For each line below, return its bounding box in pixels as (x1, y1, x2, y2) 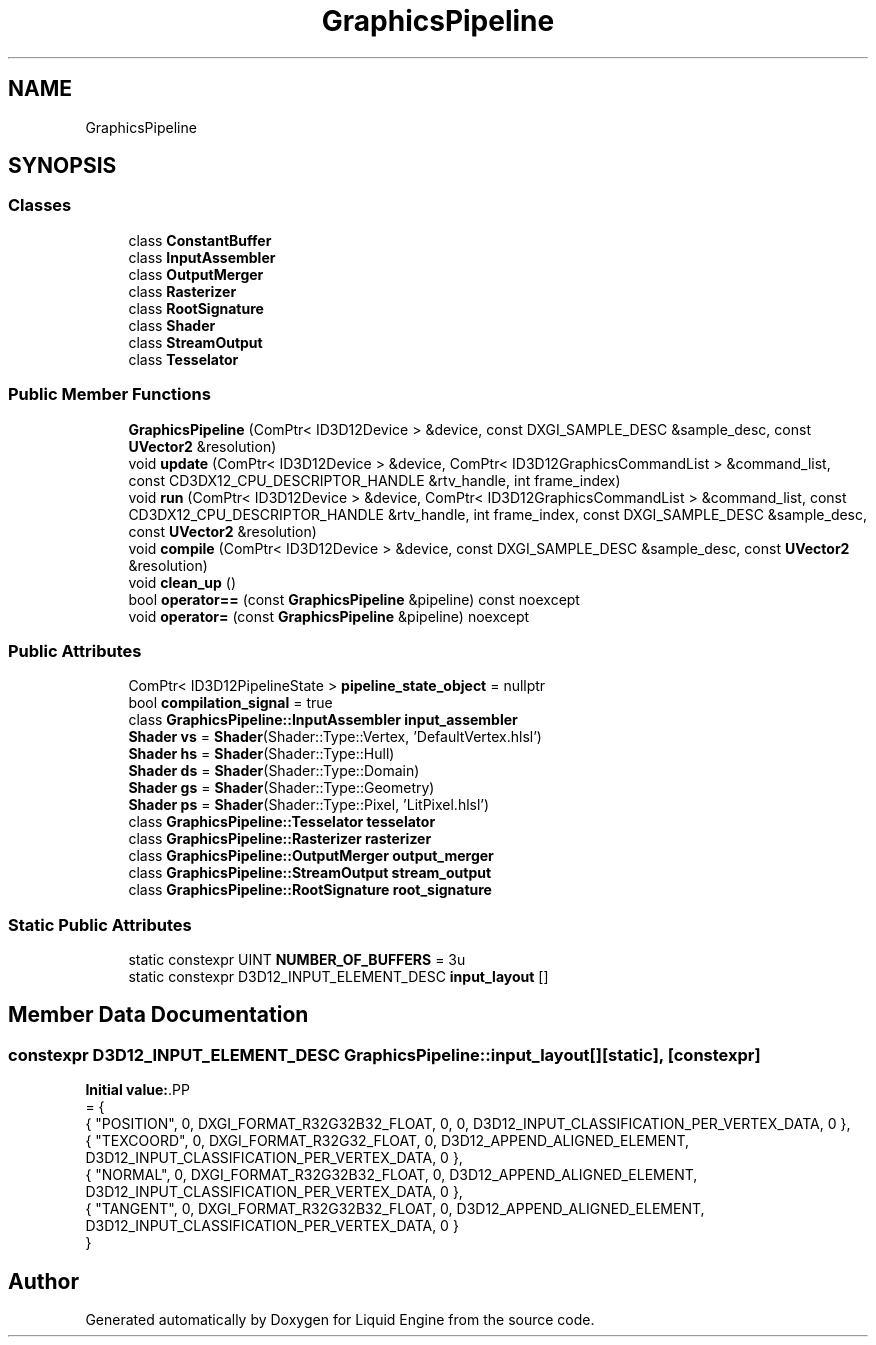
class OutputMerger (128, 265, 264, 283)
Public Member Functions (8, 384, 211, 405)
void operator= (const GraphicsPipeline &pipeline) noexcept (128, 607, 530, 625)
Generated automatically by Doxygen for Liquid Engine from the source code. (85, 1311, 595, 1329)
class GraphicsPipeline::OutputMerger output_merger (128, 847, 494, 865)
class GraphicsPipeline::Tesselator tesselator (128, 813, 436, 831)
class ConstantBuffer (128, 231, 272, 249)
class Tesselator (128, 350, 239, 368)
